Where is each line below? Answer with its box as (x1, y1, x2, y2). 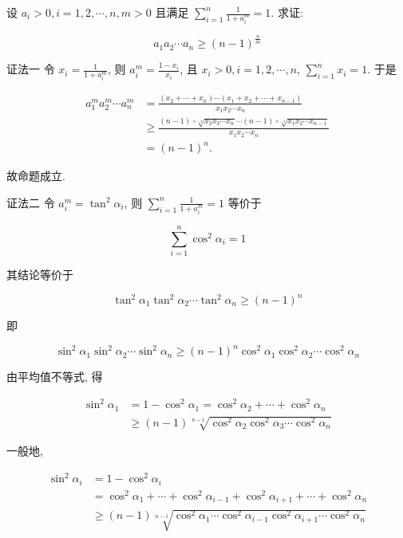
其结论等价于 (6, 265, 73, 282)
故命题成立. (6, 167, 65, 184)
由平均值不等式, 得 (6, 368, 103, 385)
